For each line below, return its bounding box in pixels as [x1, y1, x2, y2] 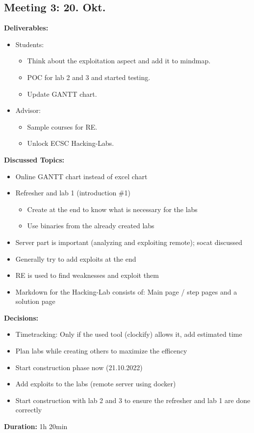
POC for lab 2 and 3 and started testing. [27, 72, 151, 82]
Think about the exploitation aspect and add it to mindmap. [27, 55, 211, 66]
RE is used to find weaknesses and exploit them [15, 270, 159, 280]
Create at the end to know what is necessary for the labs [27, 204, 198, 214]
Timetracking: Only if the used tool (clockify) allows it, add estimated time [15, 329, 242, 339]
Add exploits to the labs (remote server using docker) [15, 379, 176, 389]
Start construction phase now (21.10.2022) [15, 362, 143, 372]
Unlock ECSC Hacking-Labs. [27, 138, 114, 148]
